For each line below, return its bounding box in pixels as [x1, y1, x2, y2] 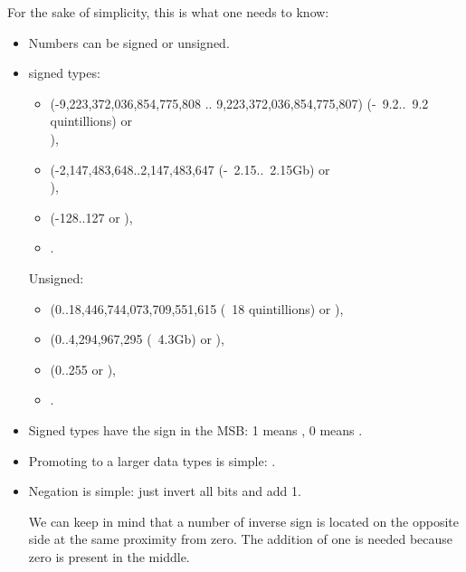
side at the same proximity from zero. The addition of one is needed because [28, 529, 453, 548]
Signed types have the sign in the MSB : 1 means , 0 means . [28, 420, 363, 439]
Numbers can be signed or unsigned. [28, 33, 230, 52]
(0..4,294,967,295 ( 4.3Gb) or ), [50, 329, 224, 348]
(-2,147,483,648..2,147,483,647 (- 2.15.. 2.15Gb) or [50, 159, 330, 178]
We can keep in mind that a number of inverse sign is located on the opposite [28, 511, 459, 530]
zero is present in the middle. [28, 547, 190, 566]
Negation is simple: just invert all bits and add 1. [28, 481, 301, 500]
